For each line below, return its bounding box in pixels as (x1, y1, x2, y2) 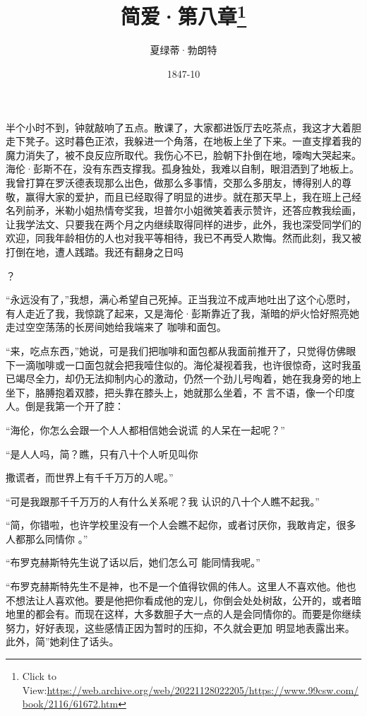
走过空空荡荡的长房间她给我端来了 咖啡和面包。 (6, 319, 227, 334)
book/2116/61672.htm (22, 696, 119, 711)
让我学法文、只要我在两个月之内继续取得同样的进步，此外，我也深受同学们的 (6, 216, 361, 231)
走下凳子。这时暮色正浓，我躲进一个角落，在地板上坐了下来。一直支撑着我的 (6, 134, 361, 148)
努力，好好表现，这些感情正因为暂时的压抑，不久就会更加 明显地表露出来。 (6, 620, 355, 635)
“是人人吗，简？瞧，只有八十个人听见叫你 (6, 446, 198, 461)
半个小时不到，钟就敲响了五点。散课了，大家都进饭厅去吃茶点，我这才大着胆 (6, 119, 361, 134)
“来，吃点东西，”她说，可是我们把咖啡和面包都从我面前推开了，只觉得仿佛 (6, 343, 347, 358)
